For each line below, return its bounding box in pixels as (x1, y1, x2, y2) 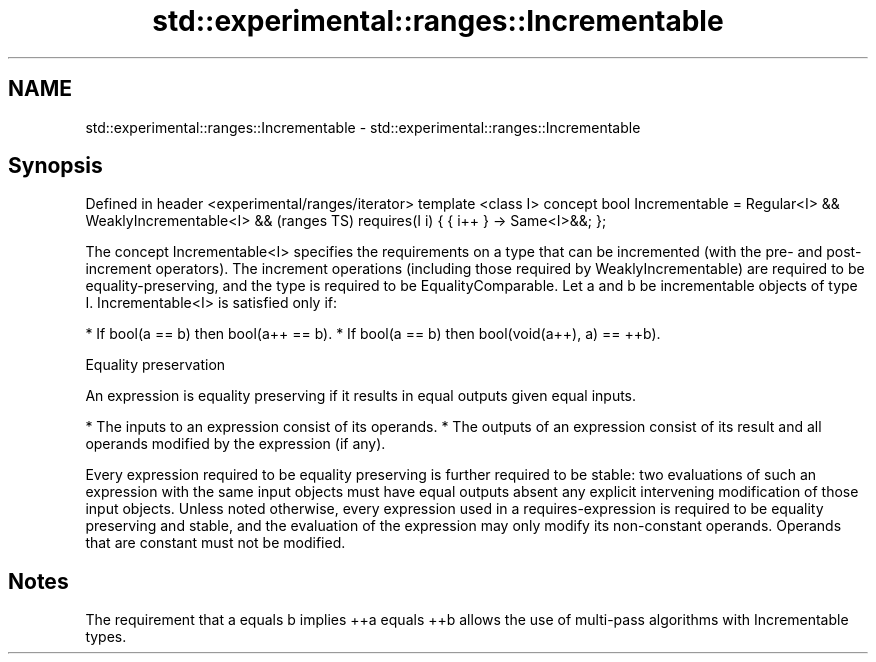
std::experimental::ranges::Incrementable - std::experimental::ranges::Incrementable (85, 118, 641, 136)
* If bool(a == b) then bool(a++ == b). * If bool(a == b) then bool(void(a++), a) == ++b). (85, 325, 661, 343)
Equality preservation (85, 356, 226, 374)
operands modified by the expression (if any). (85, 435, 386, 453)
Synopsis (8, 153, 103, 179)
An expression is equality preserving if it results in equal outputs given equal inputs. (85, 387, 637, 405)
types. (85, 628, 127, 646)
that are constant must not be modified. (85, 534, 346, 552)
